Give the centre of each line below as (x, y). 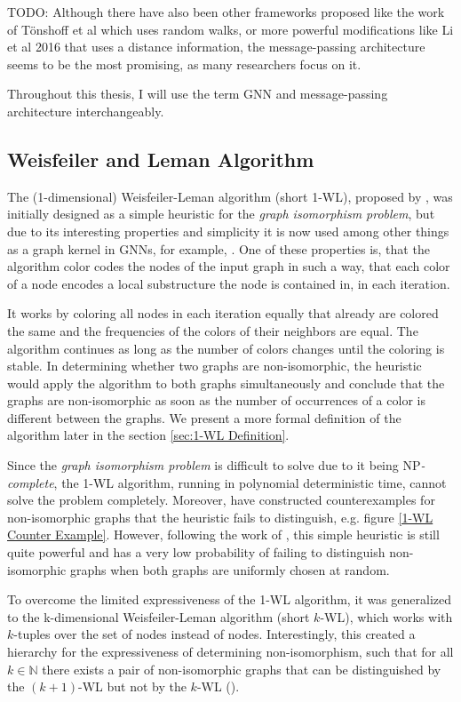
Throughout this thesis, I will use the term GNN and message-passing (198, 94)
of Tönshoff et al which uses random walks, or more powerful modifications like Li (230, 29)
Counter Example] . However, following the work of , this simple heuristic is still (223, 534)
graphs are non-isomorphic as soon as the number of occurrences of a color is (216, 400)
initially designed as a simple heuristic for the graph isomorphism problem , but (221, 214)
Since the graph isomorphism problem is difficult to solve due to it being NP (214, 465)
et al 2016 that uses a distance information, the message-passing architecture (216, 47)
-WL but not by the (132, 686)
